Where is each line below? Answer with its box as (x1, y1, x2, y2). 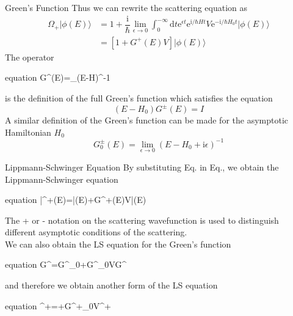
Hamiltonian (5, 125, 51, 138)
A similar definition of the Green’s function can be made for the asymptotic (5, 114, 289, 126)
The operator (5, 50, 54, 63)
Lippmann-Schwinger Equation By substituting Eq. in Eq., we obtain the (5, 160, 279, 173)
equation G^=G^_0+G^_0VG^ (5, 258, 127, 271)
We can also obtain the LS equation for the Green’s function (5, 237, 231, 250)
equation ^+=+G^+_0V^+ (5, 299, 111, 312)
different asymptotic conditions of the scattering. (5, 226, 187, 238)
